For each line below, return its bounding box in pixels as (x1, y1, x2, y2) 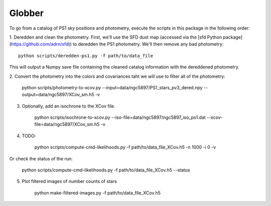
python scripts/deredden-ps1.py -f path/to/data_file (18, 53, 153, 59)
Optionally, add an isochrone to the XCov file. (22, 103, 115, 109)
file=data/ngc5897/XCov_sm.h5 (34, 121, 100, 127)
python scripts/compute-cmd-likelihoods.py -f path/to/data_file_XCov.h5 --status (22, 167, 190, 173)
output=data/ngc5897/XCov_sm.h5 (22, 92, 94, 98)
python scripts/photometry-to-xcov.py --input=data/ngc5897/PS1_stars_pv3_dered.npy (22, 84, 203, 90)
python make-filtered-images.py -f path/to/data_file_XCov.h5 (34, 189, 161, 195)
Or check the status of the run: (9, 155, 73, 161)
